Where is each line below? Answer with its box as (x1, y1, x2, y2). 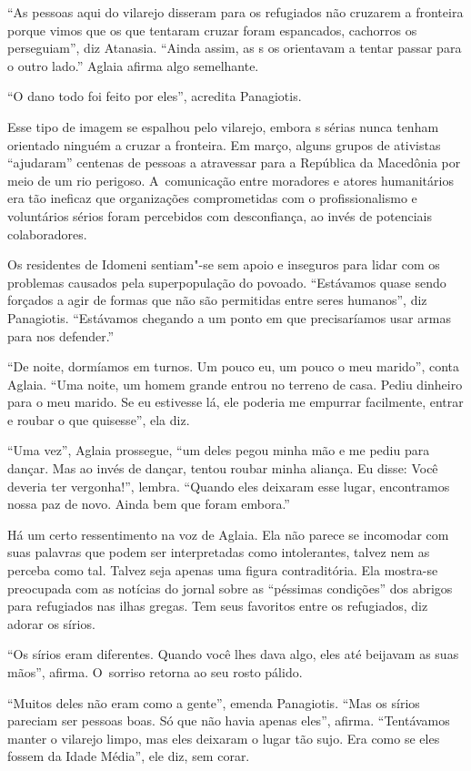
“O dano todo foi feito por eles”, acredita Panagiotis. (7, 86, 302, 106)
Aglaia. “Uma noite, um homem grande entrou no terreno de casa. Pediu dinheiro (7, 374, 463, 393)
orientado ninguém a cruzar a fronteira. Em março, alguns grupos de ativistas (7, 135, 441, 154)
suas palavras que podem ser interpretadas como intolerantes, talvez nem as (7, 543, 430, 562)
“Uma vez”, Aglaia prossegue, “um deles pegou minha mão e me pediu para (7, 441, 430, 460)
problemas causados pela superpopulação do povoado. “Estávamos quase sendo (7, 272, 446, 291)
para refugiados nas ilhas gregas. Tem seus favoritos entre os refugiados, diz (7, 596, 428, 615)
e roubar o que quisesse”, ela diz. (7, 410, 190, 429)
